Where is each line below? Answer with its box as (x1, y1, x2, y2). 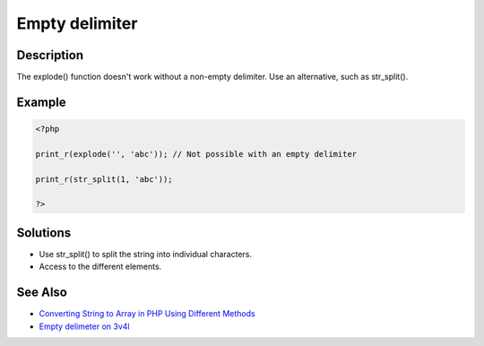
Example (16, 94, 66, 109)
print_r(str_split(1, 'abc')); (35, 174, 174, 184)
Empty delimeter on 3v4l (39, 321, 130, 332)
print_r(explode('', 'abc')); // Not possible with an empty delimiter (35, 149, 358, 159)
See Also (16, 285, 67, 300)
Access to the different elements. (39, 261, 162, 272)
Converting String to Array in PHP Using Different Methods (39, 308, 255, 319)
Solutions (16, 225, 72, 240)
